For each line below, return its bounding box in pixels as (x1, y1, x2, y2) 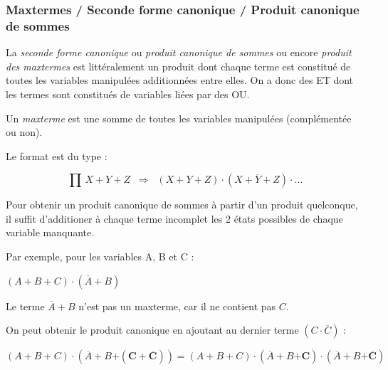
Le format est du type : (6, 148, 108, 163)
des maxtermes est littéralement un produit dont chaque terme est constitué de (6, 58, 351, 73)
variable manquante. (6, 225, 95, 240)
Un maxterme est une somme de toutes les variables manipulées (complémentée (6, 110, 352, 125)
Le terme (6, 298, 45, 313)
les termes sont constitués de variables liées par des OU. (6, 86, 250, 101)
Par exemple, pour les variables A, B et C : (6, 249, 194, 264)
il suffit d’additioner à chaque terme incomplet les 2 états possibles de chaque (6, 211, 343, 226)
